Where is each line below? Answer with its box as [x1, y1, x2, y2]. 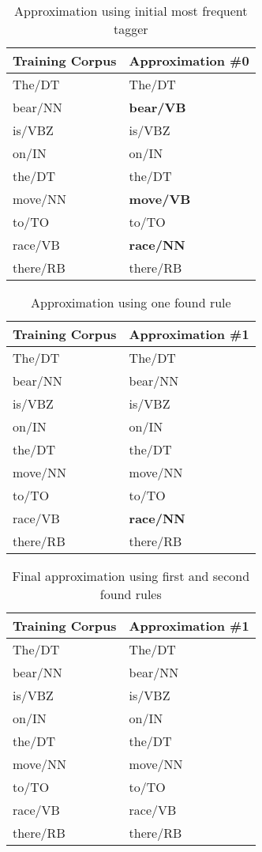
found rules [99, 585, 162, 603]
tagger [114, 20, 148, 38]
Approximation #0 [129, 51, 249, 70]
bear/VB [129, 98, 186, 116]
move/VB [129, 190, 191, 208]
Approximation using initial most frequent [14, 2, 248, 20]
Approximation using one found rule [31, 293, 231, 311]
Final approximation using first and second [12, 567, 250, 585]
